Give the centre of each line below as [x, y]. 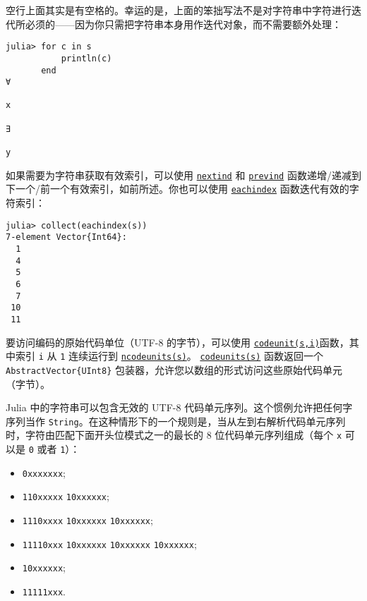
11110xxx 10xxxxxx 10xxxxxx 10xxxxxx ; [109, 544]
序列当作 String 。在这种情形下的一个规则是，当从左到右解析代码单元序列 [176, 421]
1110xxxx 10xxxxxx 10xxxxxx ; [88, 520]
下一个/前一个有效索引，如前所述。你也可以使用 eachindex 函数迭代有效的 [178, 189]
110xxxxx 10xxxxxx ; [66, 496]
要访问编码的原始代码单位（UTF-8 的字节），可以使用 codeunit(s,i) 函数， [178, 342]
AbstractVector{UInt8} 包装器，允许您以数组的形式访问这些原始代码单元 [174, 369]
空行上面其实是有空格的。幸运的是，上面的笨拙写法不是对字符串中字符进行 [179, 10]
